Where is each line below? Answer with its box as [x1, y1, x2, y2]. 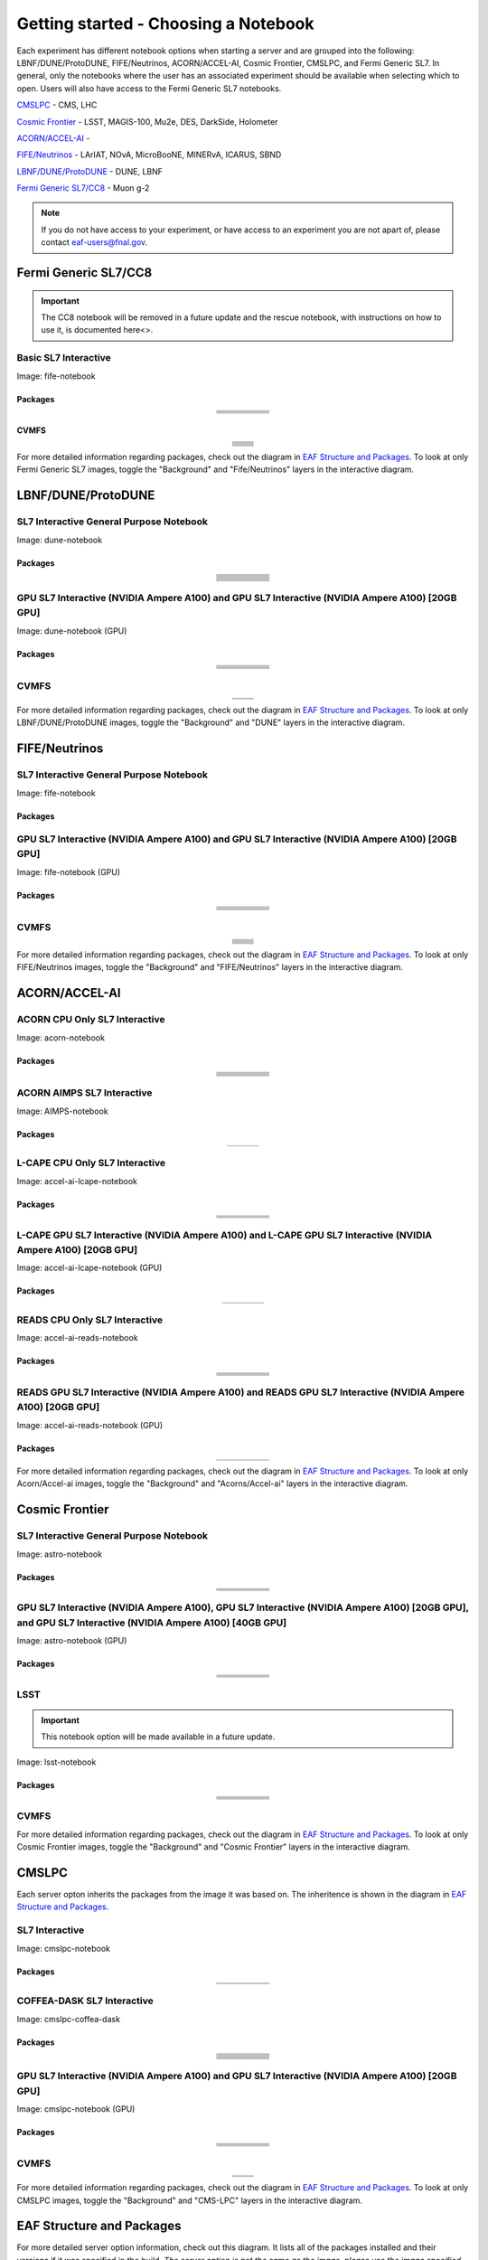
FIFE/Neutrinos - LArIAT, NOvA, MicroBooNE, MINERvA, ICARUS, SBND [16, 149, 282, 160]
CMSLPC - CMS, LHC [16, 99, 98, 110]
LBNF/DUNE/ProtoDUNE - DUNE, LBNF [16, 165, 163, 176]
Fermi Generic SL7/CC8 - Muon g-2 [16, 183, 150, 193]
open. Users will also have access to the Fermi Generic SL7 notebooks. [16, 82, 282, 94]
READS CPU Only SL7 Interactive [16, 1314, 163, 1326]
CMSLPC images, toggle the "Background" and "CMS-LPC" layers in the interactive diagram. [16, 2195, 363, 2206]
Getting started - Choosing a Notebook [16, 14, 314, 33]
